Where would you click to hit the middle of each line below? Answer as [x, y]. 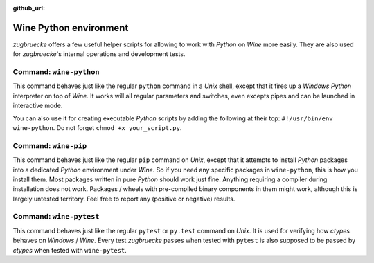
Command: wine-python [56, 72]
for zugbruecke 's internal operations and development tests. [99, 54]
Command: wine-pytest [56, 217]
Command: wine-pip [50, 145]
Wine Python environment [71, 28]
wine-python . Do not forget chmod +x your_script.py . [97, 128]
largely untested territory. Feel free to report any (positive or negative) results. [124, 199]
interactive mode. [38, 106]
